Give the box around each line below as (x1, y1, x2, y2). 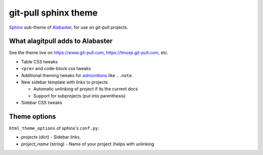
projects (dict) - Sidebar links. (21, 134, 81, 140)
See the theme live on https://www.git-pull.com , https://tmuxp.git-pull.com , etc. (9, 50, 169, 56)
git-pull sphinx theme (9, 7, 98, 18)
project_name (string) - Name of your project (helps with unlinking (21, 141, 154, 147)
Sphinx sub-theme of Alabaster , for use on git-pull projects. (9, 24, 129, 30)
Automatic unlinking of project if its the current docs (33, 86, 138, 92)
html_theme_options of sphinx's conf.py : (9, 125, 99, 131)
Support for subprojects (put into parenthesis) (33, 93, 126, 98)
